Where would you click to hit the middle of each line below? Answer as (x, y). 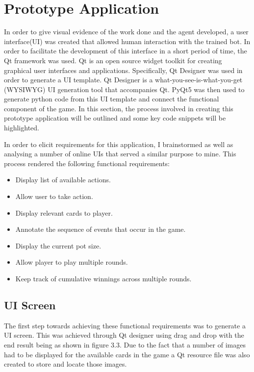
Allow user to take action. (54, 196)
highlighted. (22, 128)
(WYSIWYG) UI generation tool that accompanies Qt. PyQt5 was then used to (124, 89)
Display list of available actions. (63, 180)
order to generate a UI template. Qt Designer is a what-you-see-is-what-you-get (123, 80)
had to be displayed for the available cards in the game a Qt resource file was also (127, 354)
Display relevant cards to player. (64, 212)
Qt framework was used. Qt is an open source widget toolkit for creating (113, 60)
